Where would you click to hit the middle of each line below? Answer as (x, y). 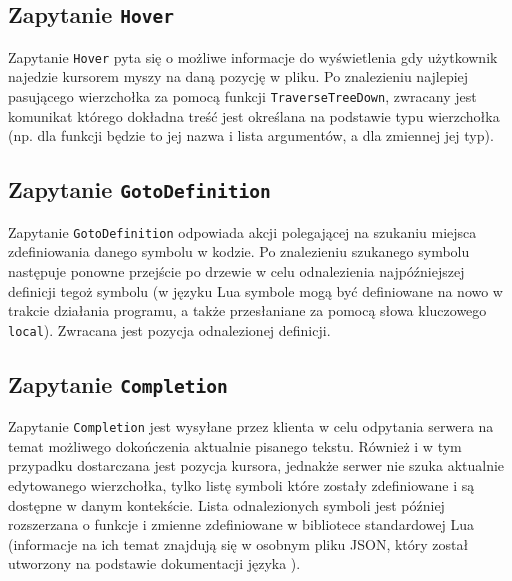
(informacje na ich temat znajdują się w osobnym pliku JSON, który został (238, 543)
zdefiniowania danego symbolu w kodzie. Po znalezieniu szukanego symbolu (239, 251)
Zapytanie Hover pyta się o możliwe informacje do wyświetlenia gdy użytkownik (253, 56)
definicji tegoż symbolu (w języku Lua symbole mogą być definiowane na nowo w (255, 290)
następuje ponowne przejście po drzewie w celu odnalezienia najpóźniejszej (236, 270)
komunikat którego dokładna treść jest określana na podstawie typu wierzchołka (254, 115)
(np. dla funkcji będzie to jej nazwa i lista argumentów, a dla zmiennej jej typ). (251, 135)
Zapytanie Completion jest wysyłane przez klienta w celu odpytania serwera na (251, 426)
